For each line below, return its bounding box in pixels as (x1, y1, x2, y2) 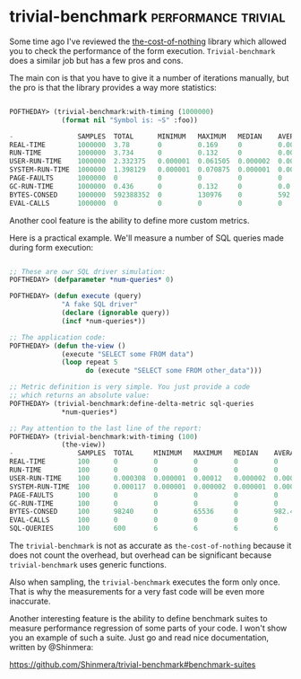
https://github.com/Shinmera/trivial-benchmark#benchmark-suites (9, 659, 256, 670)
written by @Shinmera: (9, 642, 94, 653)
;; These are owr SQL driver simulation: (9, 267, 167, 276)
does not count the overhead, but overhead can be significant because (9, 550, 271, 560)
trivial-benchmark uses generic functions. (9, 560, 168, 570)
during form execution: (9, 242, 94, 252)
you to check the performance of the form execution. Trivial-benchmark (9, 45, 276, 56)
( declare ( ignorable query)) (61, 308, 170, 318)
